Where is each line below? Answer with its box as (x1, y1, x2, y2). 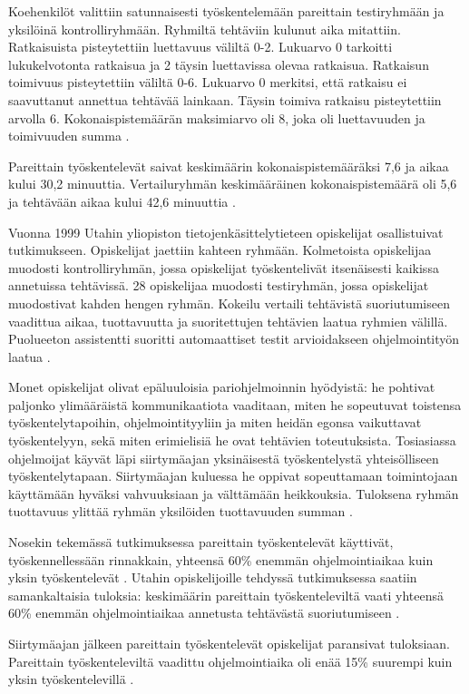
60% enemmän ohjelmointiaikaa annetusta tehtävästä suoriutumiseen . (8, 603, 400, 622)
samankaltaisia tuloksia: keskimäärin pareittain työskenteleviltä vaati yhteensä (8, 585, 445, 604)
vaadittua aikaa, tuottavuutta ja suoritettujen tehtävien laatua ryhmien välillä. (8, 311, 448, 330)
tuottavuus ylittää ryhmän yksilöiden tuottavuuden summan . (8, 502, 353, 521)
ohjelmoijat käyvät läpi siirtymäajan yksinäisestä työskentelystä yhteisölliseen (8, 448, 439, 467)
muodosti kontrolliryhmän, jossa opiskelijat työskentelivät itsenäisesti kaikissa (8, 258, 439, 277)
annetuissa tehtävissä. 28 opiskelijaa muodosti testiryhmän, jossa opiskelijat (8, 276, 429, 295)
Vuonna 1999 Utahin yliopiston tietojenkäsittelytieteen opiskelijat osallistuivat (8, 222, 444, 241)
